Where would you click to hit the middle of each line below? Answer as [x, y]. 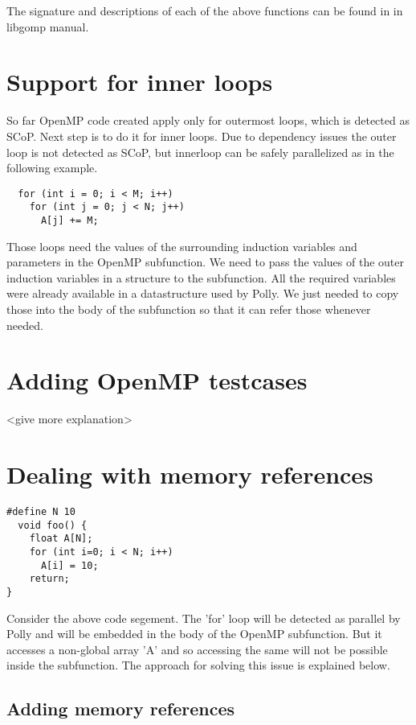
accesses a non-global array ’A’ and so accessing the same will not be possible [197, 649]
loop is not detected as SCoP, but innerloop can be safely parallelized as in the [200, 152]
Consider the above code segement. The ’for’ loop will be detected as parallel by [204, 618]
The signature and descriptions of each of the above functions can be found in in [205, 10]
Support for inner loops [140, 82]
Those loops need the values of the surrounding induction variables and [182, 246]
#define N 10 [41, 512]
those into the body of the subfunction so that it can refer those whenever [189, 309]
